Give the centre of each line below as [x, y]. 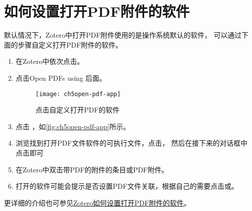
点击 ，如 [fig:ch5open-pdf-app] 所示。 [73, 126]
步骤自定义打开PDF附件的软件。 [70, 44]
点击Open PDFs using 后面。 [61, 78]
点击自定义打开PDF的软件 [77, 110]
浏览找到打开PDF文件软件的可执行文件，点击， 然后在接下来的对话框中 [131, 143]
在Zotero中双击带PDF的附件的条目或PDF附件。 [92, 169]
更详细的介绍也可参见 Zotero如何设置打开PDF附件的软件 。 [98, 202]
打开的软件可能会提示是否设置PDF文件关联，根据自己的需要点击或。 [127, 186]
